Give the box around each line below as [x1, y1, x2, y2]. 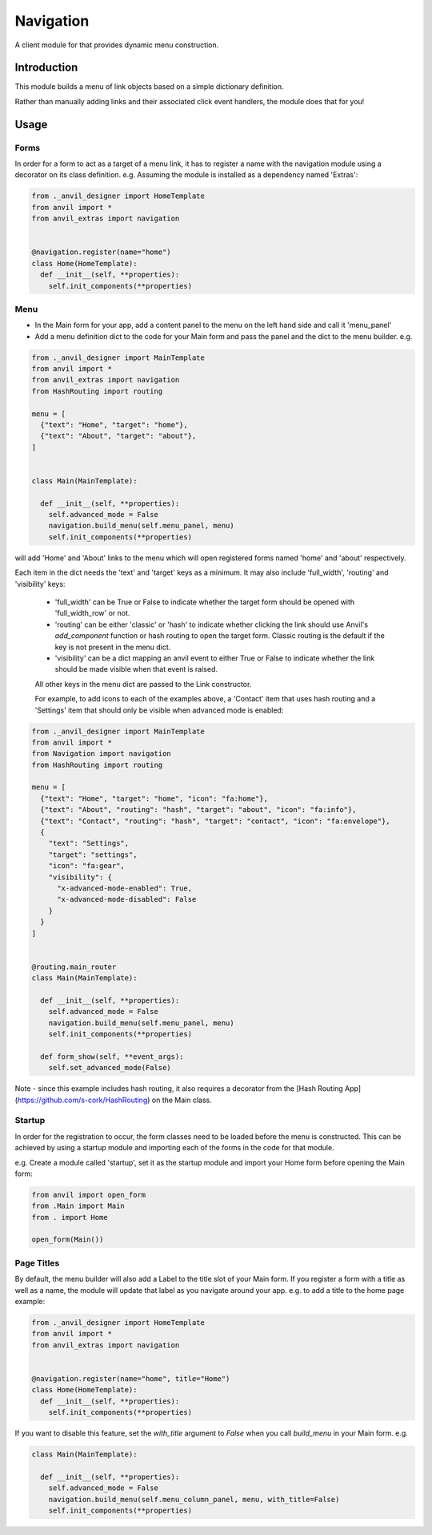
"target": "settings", [48, 850, 138, 859]
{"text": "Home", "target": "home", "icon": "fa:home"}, [40, 794, 268, 803]
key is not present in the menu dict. [54, 642, 171, 652]
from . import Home [31, 1213, 108, 1222]
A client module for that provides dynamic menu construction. [14, 40, 219, 50]
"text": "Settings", [48, 838, 130, 848]
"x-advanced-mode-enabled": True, [57, 883, 192, 893]
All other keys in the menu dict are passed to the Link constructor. [34, 679, 252, 689]
